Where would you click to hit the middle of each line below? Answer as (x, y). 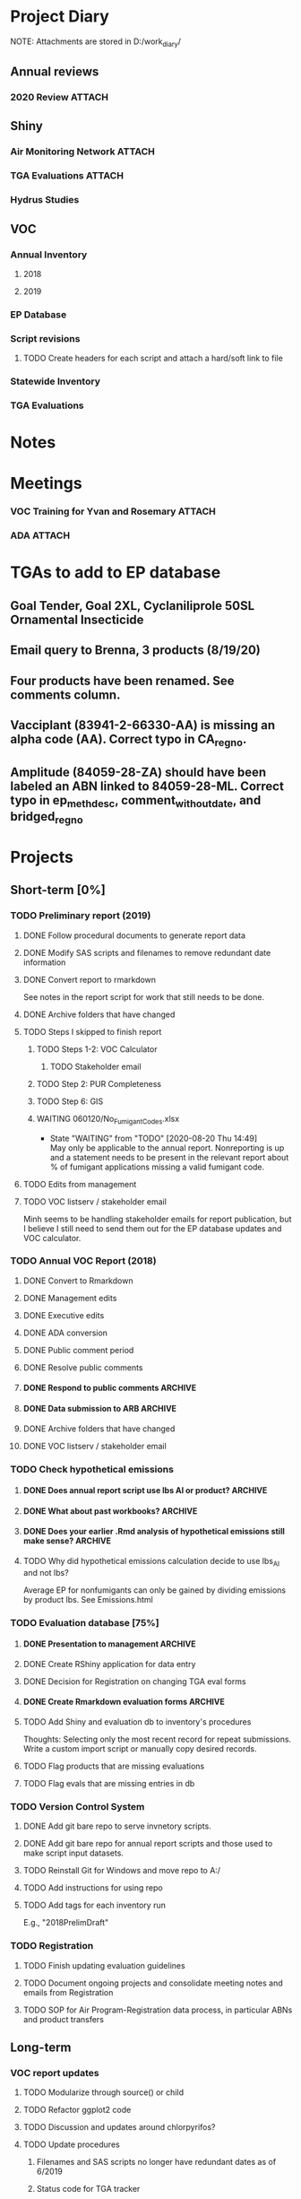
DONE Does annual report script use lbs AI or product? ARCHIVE (145, 1491)
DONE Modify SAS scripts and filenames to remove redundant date (147, 952)
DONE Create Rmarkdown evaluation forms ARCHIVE (124, 1702)
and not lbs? (46, 1572)
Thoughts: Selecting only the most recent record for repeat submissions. (157, 1739)
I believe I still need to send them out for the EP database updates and (152, 1228)
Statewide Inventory (56, 381)
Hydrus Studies (45, 200)
